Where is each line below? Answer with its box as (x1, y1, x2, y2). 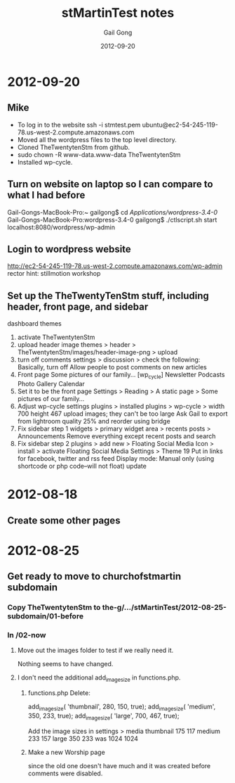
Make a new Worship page (27, 748, 105, 756)
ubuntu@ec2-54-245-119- (142, 120, 219, 129)
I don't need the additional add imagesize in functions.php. (17, 673, 181, 684)
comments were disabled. (27, 769, 103, 777)
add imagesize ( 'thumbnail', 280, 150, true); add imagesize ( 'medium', (27, 702, 216, 712)
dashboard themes (7, 319, 62, 328)
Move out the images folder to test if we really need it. (17, 646, 174, 655)
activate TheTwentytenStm (17, 333, 95, 342)
